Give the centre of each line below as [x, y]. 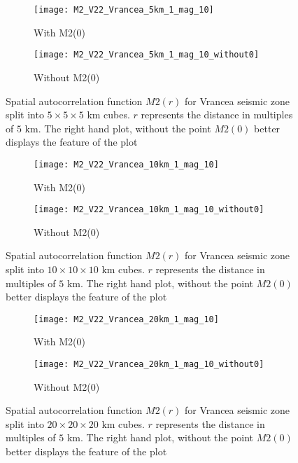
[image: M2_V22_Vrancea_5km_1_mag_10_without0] [147, 55]
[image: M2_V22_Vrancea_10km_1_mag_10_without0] [149, 210]
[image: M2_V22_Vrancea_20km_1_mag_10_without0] [149, 364]
